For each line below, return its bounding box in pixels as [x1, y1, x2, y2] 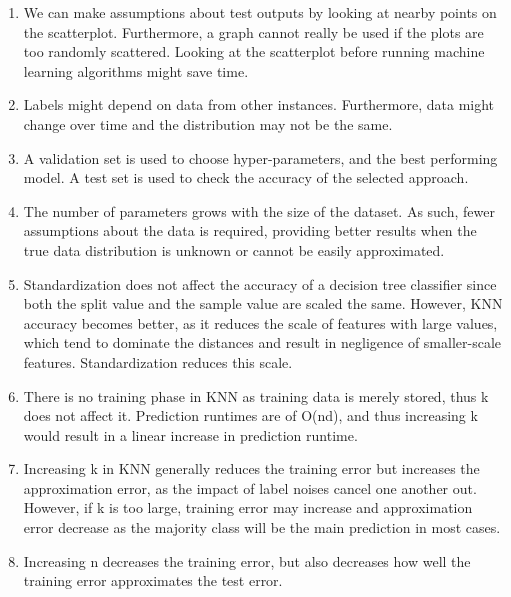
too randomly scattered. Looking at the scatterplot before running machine [23, 41, 485, 62]
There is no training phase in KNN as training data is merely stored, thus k [23, 385, 489, 406]
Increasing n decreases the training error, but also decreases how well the [23, 550, 471, 571]
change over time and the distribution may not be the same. [23, 113, 393, 134]
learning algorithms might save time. [23, 60, 249, 81]
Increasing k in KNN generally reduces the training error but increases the [23, 458, 480, 479]
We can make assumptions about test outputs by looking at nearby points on [23, 2, 497, 22]
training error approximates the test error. [23, 570, 283, 591]
